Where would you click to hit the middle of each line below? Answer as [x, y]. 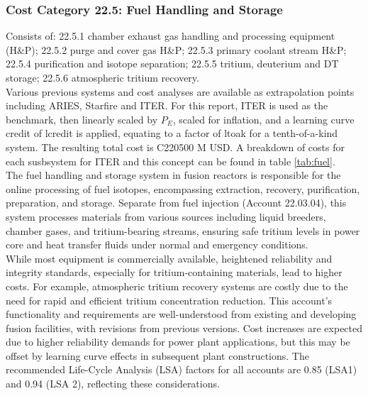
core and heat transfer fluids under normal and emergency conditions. [157, 244]
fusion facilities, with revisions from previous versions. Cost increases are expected [184, 328]
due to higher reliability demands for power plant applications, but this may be [178, 342]
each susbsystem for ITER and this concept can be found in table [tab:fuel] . [171, 161]
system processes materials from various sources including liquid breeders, [166, 216]
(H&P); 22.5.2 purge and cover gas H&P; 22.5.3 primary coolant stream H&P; [176, 49]
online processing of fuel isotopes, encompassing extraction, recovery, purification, [183, 188]
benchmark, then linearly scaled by [82, 119]
